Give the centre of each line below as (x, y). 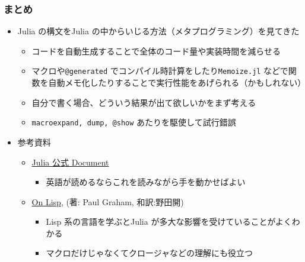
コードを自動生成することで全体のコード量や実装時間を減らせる (156, 51)
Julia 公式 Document (70, 162)
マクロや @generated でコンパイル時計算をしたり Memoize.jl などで (160, 71)
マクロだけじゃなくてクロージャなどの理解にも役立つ (149, 253)
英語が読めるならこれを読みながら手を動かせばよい (146, 182)
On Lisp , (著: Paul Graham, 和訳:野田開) (108, 201)
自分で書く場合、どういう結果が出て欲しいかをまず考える (144, 102)
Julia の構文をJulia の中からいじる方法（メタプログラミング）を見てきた (158, 31)
